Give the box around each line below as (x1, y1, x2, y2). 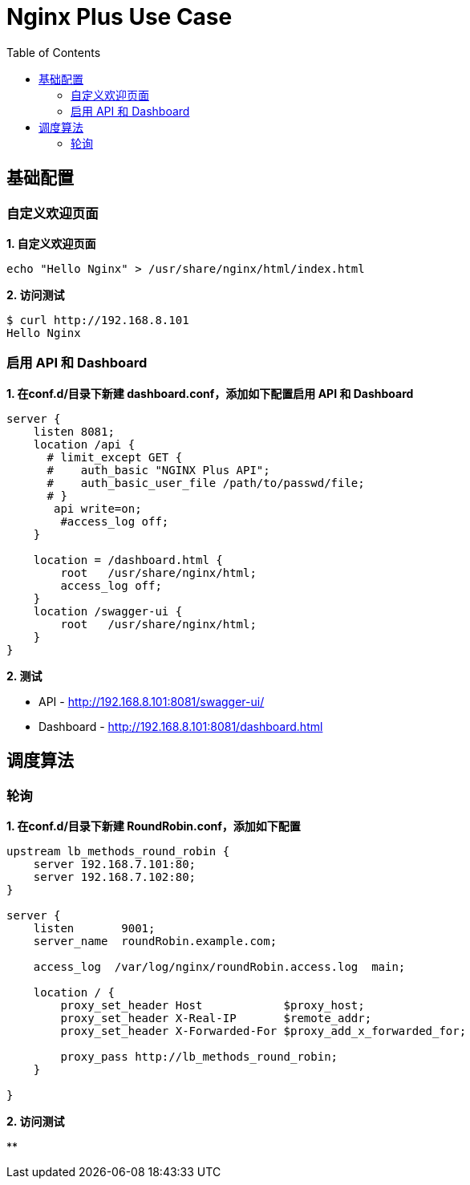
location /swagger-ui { (33, 604, 183, 618)
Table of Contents (6, 45, 101, 59)
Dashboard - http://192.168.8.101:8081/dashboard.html (38, 719, 323, 733)
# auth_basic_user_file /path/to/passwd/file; (47, 476, 365, 489)
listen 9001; (33, 921, 156, 935)
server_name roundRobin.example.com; (33, 934, 278, 948)
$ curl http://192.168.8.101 (6, 313, 189, 327)
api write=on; (54, 501, 142, 515)
